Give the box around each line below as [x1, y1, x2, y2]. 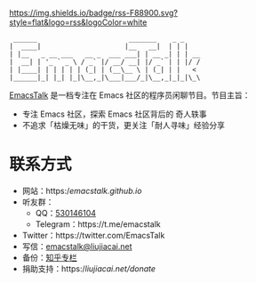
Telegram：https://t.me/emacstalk [35, 218, 162, 230]
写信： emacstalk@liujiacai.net [21, 240, 132, 252]
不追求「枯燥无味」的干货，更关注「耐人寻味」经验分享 [21, 120, 225, 130]
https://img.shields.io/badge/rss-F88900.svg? [9, 8, 178, 18]
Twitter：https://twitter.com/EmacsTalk [21, 230, 165, 240]
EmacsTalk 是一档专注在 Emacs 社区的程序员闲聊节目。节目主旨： [9, 90, 251, 101]
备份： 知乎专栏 [21, 252, 77, 263]
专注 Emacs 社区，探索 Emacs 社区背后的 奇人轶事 [21, 109, 207, 119]
